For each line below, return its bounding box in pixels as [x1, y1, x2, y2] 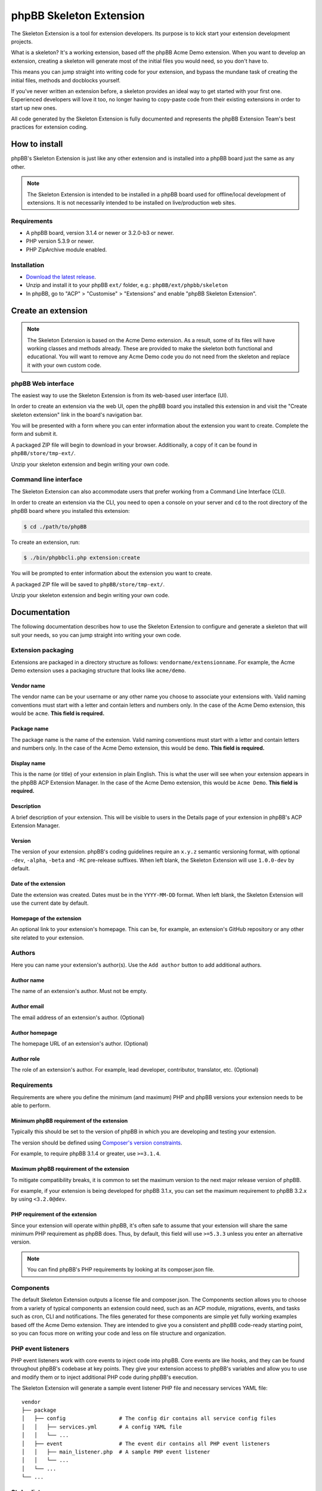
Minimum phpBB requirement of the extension [11, 1117, 128, 1124]
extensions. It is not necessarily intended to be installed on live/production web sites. [27, 199, 236, 206]
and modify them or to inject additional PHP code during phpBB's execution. [11, 1374, 199, 1381]
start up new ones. [11, 104, 57, 112]
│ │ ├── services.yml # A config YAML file [21, 1423, 182, 1430]
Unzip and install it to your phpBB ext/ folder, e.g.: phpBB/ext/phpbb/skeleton [26, 282, 228, 289]
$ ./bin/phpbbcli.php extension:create [23, 555, 140, 561]
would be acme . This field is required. [11, 710, 105, 717]
